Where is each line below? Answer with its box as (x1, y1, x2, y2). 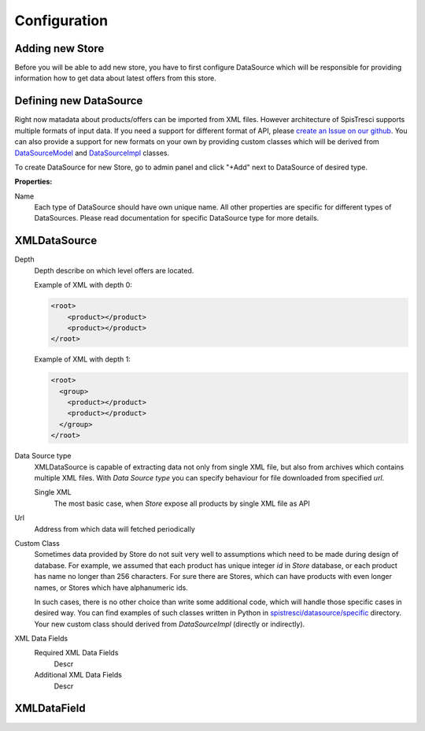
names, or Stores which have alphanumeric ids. (34, 583, 188, 592)
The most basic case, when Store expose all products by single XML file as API (54, 499, 310, 508)
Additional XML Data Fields (34, 670, 122, 680)
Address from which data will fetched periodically (34, 524, 196, 533)
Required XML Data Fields (34, 648, 119, 658)
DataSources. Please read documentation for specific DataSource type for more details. (34, 213, 320, 223)
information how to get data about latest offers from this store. (14, 73, 216, 83)
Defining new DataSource (14, 95, 143, 108)
